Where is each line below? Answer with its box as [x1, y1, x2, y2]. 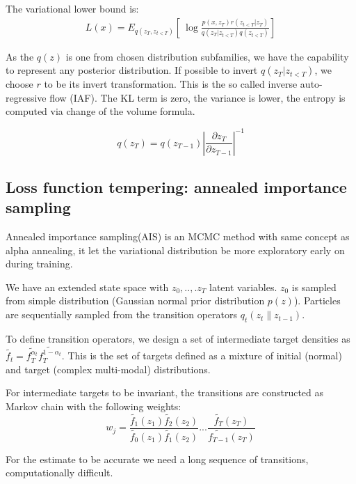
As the [6, 49, 34, 63]
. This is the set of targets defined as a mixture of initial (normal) [61, 348, 342, 363]
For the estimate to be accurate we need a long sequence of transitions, [6, 451, 309, 466]
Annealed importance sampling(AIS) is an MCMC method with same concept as [6, 229, 350, 244]
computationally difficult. [6, 465, 113, 480]
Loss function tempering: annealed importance [6, 175, 347, 197]
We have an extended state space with [6, 279, 169, 294]
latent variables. [209, 279, 277, 294]
